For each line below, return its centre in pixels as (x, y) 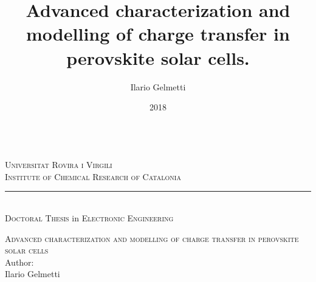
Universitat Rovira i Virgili (59, 165)
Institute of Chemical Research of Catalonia (93, 176)
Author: (19, 262)
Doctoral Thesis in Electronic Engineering (89, 218)
